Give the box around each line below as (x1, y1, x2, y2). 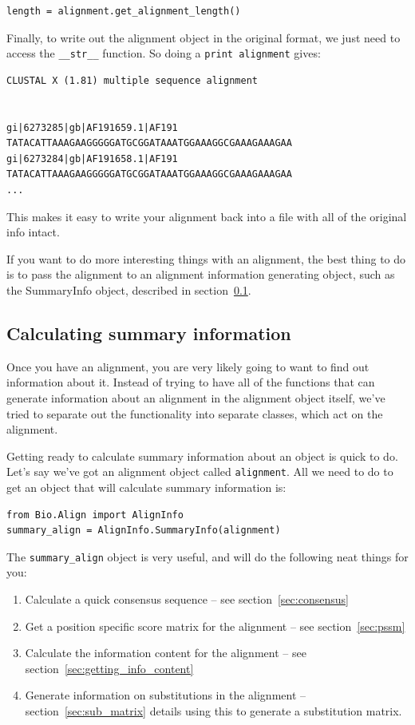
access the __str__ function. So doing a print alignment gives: (6, 45, 321, 61)
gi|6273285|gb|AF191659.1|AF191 (6, 121, 178, 133)
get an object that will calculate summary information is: (6, 478, 287, 495)
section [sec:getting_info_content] (25, 660, 194, 676)
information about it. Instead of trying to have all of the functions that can (6, 374, 375, 390)
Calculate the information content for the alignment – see (25, 644, 306, 661)
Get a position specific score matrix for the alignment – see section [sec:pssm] (25, 617, 405, 634)
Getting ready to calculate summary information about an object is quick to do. (6, 447, 398, 464)
